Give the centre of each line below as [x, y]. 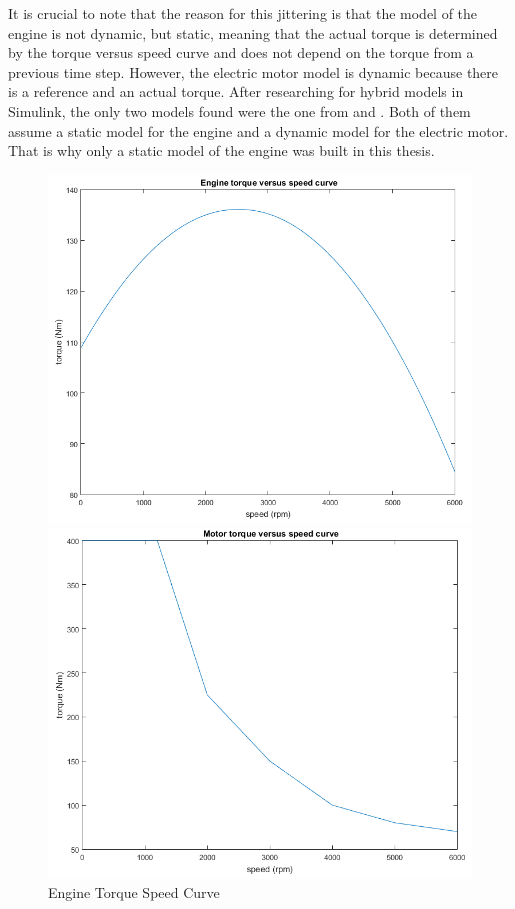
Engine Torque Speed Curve [134, 892]
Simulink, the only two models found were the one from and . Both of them [239, 110]
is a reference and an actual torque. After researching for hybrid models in [236, 91]
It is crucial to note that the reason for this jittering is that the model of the [243, 13]
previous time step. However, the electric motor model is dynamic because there [253, 71]
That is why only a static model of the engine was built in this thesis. [221, 150]
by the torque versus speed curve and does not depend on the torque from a [241, 52]
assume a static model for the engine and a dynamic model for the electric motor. [258, 130]
